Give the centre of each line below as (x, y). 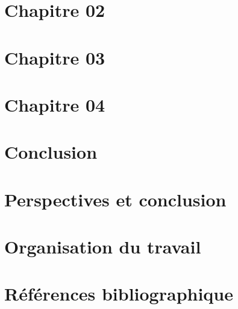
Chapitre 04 (55, 104)
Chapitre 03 (55, 57)
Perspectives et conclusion (115, 199)
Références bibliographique (119, 294)
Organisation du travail (103, 247)
